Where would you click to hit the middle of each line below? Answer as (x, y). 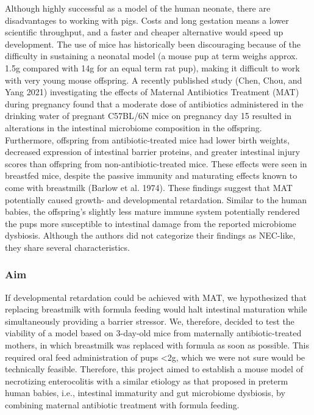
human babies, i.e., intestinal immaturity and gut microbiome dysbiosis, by (145, 393)
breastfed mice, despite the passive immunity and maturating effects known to (151, 175)
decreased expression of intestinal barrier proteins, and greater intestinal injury (152, 152)
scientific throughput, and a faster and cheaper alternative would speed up (144, 32)
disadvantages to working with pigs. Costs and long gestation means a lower (147, 20)
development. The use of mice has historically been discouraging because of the (153, 44)
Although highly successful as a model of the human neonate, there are (138, 8)
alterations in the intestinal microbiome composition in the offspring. (134, 127)
